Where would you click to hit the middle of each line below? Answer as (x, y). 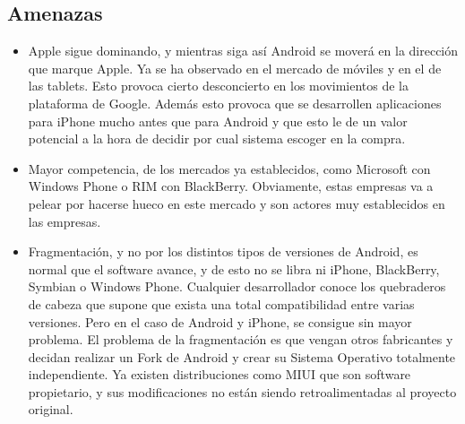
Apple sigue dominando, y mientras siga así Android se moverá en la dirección (243, 51)
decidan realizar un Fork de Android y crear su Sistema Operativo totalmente (242, 356)
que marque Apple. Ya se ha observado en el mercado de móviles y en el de (235, 68)
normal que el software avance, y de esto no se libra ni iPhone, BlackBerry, (234, 268)
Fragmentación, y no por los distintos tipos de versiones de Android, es (223, 251)
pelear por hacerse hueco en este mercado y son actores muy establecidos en (237, 203)
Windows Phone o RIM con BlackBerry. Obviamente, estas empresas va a (231, 186)
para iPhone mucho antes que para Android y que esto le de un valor (218, 121)
